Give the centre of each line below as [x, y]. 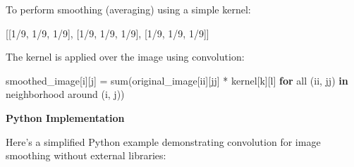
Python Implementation [65, 117]
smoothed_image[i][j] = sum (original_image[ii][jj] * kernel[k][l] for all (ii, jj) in [177, 80]
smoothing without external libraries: [86, 155]
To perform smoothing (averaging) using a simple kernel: [128, 9]
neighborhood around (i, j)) [65, 94]
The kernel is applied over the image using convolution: [125, 57]
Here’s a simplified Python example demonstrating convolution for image [163, 141]
